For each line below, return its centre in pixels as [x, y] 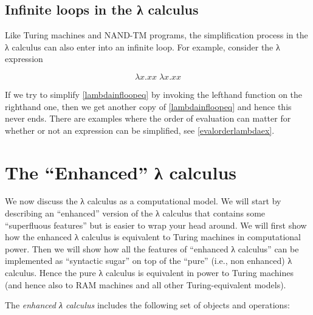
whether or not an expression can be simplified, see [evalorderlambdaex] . [140, 130]
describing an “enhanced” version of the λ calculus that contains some [135, 213]
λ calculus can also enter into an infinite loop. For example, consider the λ [143, 47]
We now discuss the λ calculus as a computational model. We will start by [143, 201]
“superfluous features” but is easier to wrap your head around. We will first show [156, 225]
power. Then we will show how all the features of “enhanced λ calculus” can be [152, 248]
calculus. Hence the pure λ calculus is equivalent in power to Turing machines [150, 273]
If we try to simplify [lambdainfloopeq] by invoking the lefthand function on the [154, 94]
